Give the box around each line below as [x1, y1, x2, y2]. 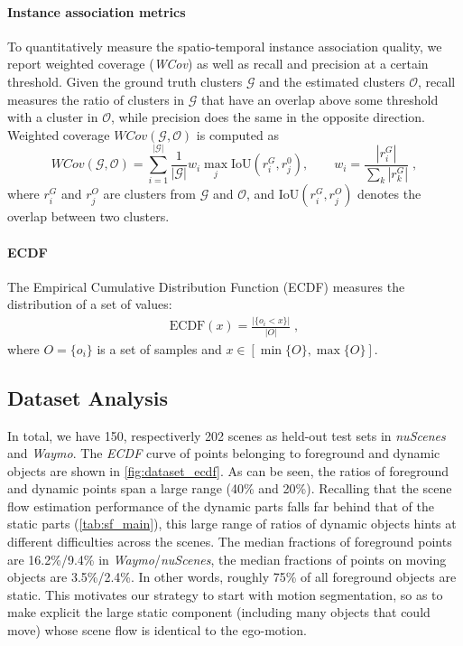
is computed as [196, 125, 279, 144]
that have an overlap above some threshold [200, 89, 439, 108]
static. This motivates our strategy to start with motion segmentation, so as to [7, 585, 443, 604]
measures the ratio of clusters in [7, 89, 185, 108]
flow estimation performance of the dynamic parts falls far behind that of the [7, 496, 434, 515]
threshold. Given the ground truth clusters [7, 71, 243, 90]
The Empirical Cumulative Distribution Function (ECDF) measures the [7, 276, 405, 295]
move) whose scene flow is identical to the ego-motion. [7, 621, 307, 640]
